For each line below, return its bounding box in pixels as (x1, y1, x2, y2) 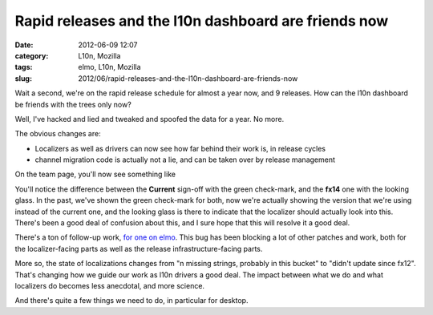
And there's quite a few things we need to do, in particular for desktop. (14, 296, 249, 305)
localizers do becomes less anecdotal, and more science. (14, 281, 204, 290)
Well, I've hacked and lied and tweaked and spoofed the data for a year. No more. (14, 114, 285, 123)
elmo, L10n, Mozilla (78, 63, 141, 72)
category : (14, 50, 49, 60)
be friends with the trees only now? (14, 99, 132, 109)
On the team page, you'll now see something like (14, 169, 176, 180)
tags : (14, 63, 33, 72)
